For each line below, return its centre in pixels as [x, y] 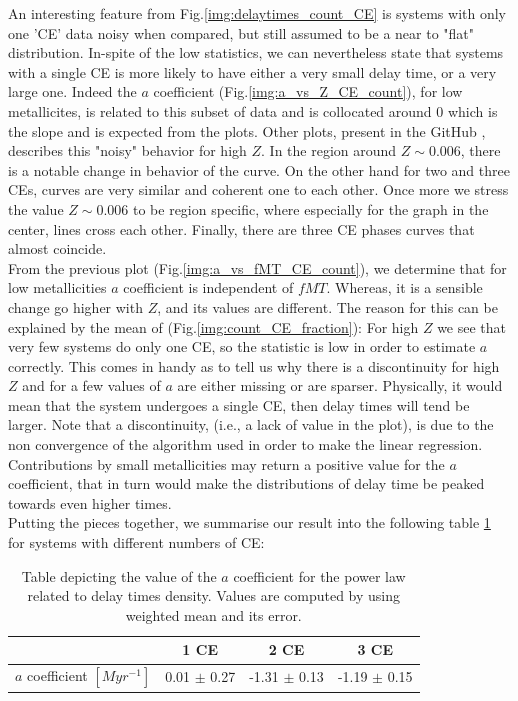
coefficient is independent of [208, 287]
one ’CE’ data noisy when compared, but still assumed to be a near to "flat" [241, 32]
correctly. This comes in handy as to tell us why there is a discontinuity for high [254, 365]
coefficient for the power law [319, 575]
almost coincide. [57, 248]
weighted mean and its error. [213, 614]
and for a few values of [91, 385]
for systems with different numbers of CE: [136, 542]
